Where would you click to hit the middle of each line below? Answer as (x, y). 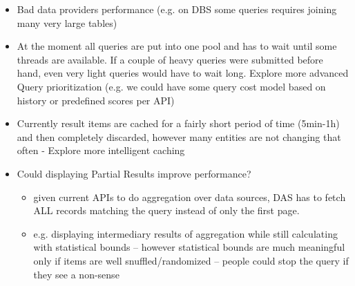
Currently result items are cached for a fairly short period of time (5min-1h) (178, 123)
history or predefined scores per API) (96, 100)
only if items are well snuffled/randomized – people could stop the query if (191, 260)
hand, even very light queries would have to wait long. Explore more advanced (183, 73)
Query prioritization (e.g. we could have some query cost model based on (171, 86)
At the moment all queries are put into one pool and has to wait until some (177, 46)
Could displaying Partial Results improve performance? (134, 173)
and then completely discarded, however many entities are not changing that (179, 136)
